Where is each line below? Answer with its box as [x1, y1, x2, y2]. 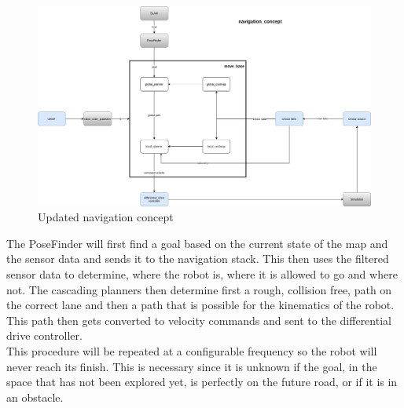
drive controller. [6, 327, 83, 344]
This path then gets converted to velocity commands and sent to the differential [6, 311, 391, 328]
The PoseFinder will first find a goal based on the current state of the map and [6, 235, 388, 251]
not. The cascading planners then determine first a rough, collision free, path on [6, 281, 392, 297]
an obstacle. [6, 388, 64, 405]
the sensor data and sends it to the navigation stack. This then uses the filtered [6, 250, 389, 267]
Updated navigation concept [38, 209, 174, 225]
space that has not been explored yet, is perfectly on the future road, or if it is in [6, 373, 398, 390]
